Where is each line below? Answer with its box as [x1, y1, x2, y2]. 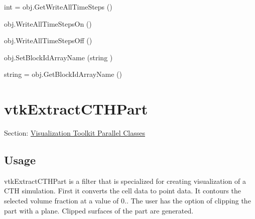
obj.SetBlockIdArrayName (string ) [4, 52, 113, 62]
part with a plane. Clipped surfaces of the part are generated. [4, 205, 194, 215]
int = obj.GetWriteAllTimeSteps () [4, 2, 112, 12]
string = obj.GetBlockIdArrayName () [4, 69, 122, 79]
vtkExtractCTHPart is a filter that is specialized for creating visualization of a [4, 175, 246, 186]
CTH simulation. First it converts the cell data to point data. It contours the [4, 185, 241, 196]
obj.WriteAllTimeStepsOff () [4, 35, 92, 46]
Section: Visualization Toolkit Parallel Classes [4, 128, 145, 138]
